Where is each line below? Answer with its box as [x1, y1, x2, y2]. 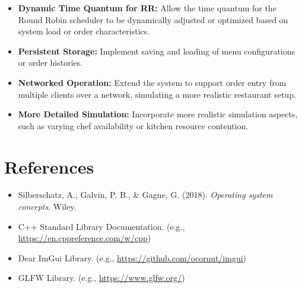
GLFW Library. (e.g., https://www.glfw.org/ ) [18, 271, 185, 284]
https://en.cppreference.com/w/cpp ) [18, 232, 151, 244]
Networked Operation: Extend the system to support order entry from [18, 76, 287, 88]
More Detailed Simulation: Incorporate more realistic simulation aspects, [18, 108, 298, 120]
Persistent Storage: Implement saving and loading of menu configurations [18, 44, 295, 57]
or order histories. [18, 56, 83, 69]
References [4, 154, 94, 178]
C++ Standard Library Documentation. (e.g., [18, 220, 185, 232]
